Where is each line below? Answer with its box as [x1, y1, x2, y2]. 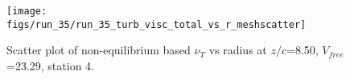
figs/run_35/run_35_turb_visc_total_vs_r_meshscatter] [6, 18, 307, 30]
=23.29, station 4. [6, 57, 94, 73]
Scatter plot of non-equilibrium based [6, 41, 191, 58]
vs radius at [208, 41, 267, 58]
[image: [6, 6, 47, 17]
